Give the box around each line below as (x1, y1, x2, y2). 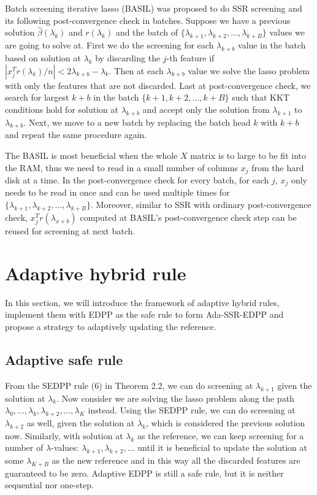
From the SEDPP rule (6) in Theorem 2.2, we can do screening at (5, 378, 253, 391)
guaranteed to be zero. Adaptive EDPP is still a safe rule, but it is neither (5, 466, 284, 479)
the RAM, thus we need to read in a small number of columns (5, 161, 239, 174)
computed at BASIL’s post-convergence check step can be (80, 210, 297, 223)
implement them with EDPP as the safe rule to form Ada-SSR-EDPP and (5, 308, 284, 321)
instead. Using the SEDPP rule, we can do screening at (88, 404, 296, 416)
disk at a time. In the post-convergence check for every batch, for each (5, 174, 269, 186)
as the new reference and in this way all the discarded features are (52, 454, 300, 467)
